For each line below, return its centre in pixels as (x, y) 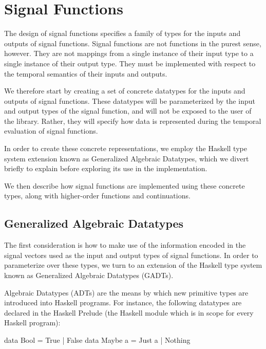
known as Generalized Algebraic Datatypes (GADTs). (89, 275)
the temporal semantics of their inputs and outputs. (86, 73)
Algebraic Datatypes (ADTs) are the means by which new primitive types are (126, 292)
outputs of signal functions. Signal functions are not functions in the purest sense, (133, 43)
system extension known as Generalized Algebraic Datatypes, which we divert (127, 158)
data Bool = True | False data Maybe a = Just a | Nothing (97, 339)
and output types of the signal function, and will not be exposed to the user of (128, 111)
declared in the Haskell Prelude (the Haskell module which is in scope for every (129, 312)
